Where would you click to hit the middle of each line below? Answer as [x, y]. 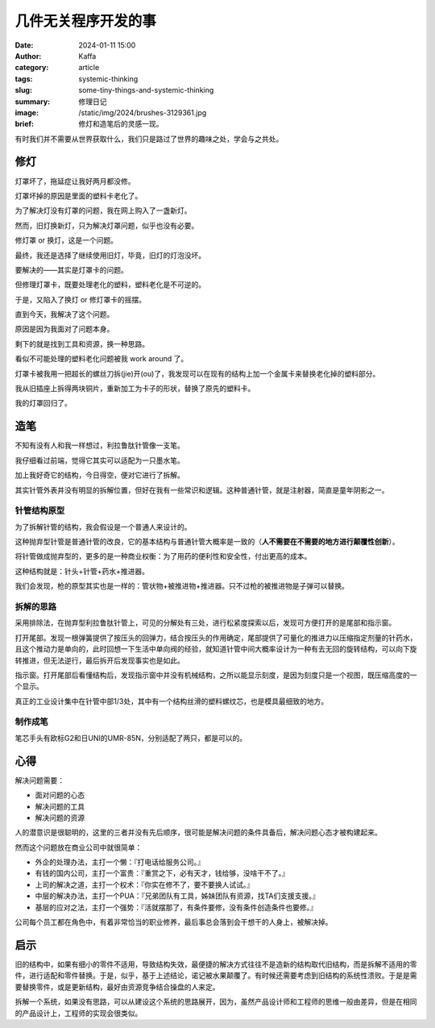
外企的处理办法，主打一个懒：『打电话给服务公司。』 [120, 862]
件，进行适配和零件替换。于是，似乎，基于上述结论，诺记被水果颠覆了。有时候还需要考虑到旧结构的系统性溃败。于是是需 [216, 976]
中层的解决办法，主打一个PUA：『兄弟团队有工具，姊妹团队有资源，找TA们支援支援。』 [177, 896]
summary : [33, 102]
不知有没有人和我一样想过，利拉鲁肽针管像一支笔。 [99, 445]
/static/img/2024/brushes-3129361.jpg [143, 112]
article [89, 68]
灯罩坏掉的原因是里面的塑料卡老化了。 [79, 196]
